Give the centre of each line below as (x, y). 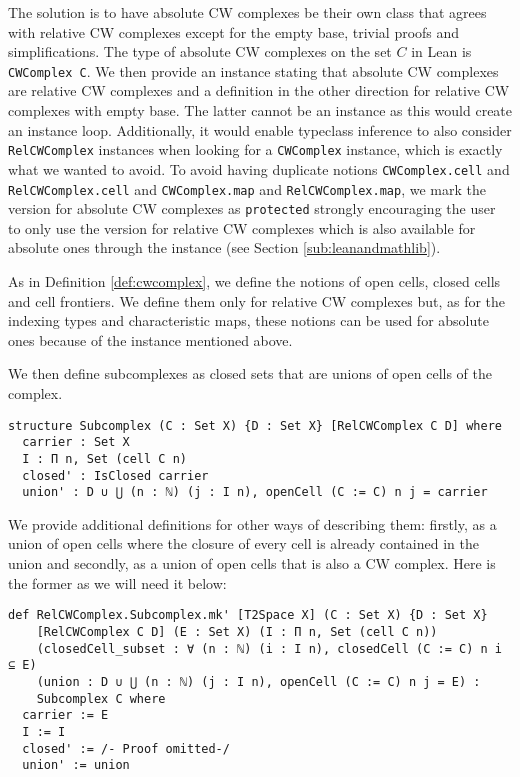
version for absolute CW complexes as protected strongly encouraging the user (252, 208)
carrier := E (65, 715)
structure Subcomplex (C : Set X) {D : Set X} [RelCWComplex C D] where (255, 425)
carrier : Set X (76, 442)
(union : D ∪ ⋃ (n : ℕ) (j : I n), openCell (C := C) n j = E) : (258, 681)
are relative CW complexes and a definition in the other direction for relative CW (259, 90)
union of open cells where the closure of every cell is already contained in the (243, 543)
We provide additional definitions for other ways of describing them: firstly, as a (252, 523)
